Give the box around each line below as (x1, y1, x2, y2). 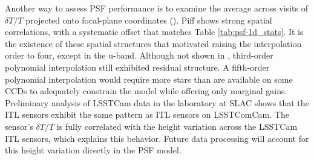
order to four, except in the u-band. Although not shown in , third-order (5, 49, 273, 62)
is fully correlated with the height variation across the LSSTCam (56, 120, 298, 132)
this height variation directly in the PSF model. (5, 144, 182, 156)
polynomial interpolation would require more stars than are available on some (5, 72, 293, 85)
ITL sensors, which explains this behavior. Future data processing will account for (5, 132, 309, 144)
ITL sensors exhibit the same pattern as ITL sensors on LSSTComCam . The (5, 108, 289, 121)
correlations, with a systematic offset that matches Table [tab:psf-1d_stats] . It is (5, 25, 304, 38)
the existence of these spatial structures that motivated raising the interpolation (5, 37, 302, 50)
